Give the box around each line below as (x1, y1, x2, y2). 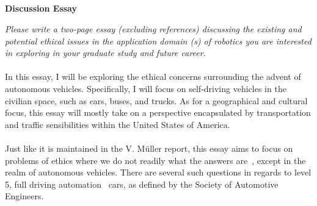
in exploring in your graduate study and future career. (5, 46, 206, 59)
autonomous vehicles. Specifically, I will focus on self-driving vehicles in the (5, 82, 286, 94)
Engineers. (5, 190, 44, 202)
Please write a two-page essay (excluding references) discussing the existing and (5, 22, 302, 35)
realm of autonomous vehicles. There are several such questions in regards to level (5, 166, 312, 179)
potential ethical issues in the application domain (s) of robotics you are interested (5, 34, 312, 47)
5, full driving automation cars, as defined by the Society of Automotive (5, 177, 279, 190)
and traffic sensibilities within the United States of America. (5, 118, 230, 130)
